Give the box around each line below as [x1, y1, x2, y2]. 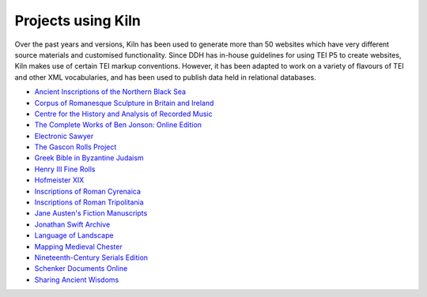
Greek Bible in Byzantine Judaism [34, 153, 144, 163]
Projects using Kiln [14, 12, 142, 29]
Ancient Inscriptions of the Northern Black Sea [34, 87, 186, 96]
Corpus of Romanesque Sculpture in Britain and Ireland [34, 98, 214, 107]
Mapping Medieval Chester [34, 242, 123, 251]
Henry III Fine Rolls [34, 164, 96, 174]
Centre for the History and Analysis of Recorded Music [34, 109, 213, 118]
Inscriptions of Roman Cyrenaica [34, 186, 142, 196]
